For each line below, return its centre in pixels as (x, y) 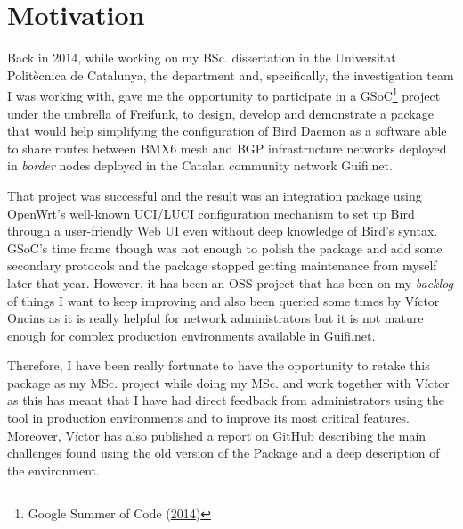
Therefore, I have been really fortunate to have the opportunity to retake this (219, 365)
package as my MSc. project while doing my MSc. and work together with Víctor (228, 382)
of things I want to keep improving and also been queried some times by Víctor (223, 300)
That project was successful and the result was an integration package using (215, 195)
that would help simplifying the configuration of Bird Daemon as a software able (227, 131)
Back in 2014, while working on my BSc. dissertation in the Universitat (202, 58)
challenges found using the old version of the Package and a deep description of (223, 453)
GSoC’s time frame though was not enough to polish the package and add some (225, 248)
